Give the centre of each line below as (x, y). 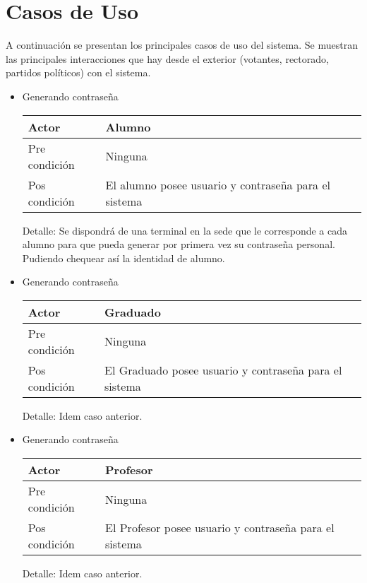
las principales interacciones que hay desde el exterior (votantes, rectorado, (167, 58)
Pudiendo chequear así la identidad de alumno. (124, 258)
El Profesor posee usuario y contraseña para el (220, 528)
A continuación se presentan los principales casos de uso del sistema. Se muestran (182, 45)
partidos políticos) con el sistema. (78, 72)
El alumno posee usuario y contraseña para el (218, 184)
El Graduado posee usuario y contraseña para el (223, 370)
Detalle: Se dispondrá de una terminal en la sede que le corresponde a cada (185, 230)
